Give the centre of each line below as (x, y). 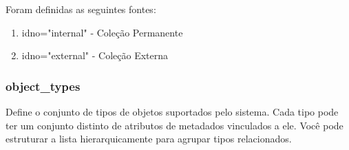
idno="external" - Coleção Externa (95, 55)
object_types (43, 86)
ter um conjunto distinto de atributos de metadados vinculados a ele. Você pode (174, 125)
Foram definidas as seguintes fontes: (81, 9)
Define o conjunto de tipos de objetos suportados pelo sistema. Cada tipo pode (172, 111)
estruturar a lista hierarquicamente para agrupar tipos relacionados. (149, 139)
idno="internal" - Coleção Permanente (102, 32)
